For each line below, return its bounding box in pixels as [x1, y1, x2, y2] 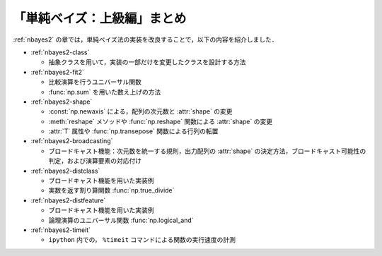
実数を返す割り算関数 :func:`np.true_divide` [48, 186, 175, 195]
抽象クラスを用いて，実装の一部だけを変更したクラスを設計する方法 [48, 58, 247, 66]
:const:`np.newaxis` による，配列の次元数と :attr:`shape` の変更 [48, 107, 233, 116]
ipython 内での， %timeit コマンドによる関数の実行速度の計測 [48, 236, 236, 244]
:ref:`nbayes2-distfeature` [30, 196, 106, 205]
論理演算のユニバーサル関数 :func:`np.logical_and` [48, 216, 194, 224]
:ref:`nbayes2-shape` [30, 97, 93, 106]
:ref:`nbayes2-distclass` [30, 166, 100, 175]
